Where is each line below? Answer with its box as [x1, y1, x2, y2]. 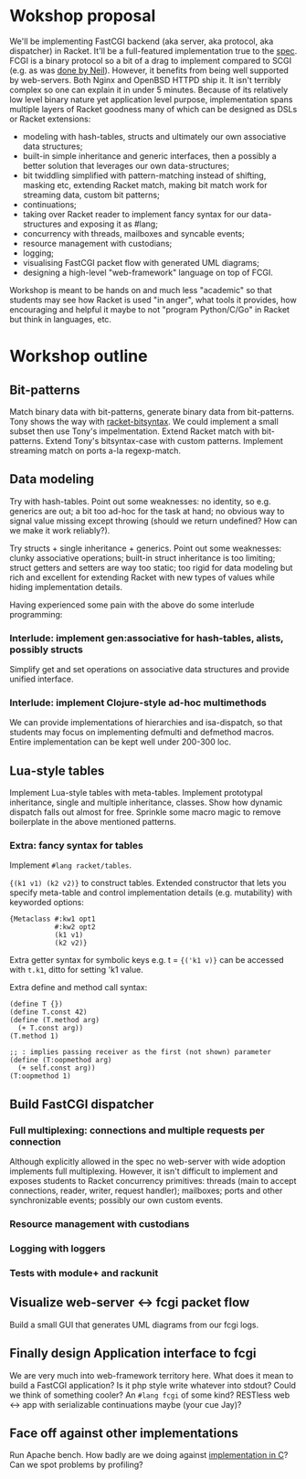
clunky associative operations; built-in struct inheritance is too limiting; [9, 552, 276, 563]
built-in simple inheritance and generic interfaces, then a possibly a [22, 150, 277, 161]
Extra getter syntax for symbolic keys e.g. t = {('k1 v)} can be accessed [9, 955, 285, 966]
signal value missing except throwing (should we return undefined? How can [9, 515, 298, 526]
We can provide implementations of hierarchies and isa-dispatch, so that [9, 717, 283, 728]
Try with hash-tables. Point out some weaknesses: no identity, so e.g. [9, 495, 271, 507]
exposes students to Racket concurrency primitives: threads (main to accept [9, 1176, 297, 1187]
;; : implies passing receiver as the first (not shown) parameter [9, 1048, 272, 1057]
